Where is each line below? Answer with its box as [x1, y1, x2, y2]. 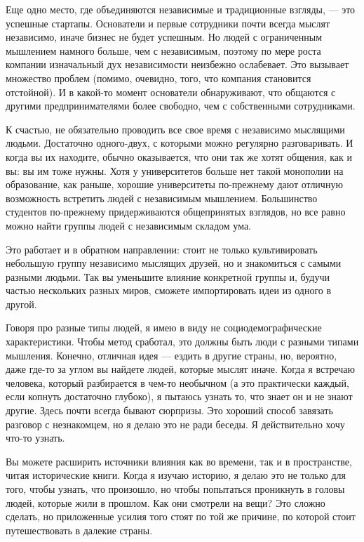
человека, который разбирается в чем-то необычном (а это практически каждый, [6, 375, 349, 390]
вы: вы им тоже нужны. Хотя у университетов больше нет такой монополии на [6, 163, 344, 178]
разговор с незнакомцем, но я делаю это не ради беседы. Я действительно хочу [6, 416, 345, 431]
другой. [6, 296, 37, 311]
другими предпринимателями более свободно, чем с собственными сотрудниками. [6, 98, 356, 113]
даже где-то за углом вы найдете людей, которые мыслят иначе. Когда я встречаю [6, 362, 355, 376]
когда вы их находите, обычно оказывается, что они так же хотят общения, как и [6, 149, 352, 164]
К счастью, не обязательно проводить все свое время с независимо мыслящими [6, 121, 345, 136]
